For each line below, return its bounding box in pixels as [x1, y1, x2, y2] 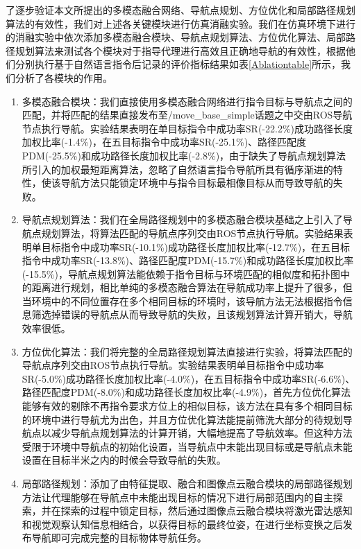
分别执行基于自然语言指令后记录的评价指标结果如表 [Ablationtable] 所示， [15, 57, 342, 71]
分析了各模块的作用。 [15, 70, 112, 85]
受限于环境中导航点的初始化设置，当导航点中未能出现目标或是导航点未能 [22, 439, 353, 453]
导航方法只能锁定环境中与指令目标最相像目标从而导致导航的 [60, 175, 333, 190]
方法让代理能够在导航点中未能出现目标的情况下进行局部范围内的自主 [22, 489, 333, 504]
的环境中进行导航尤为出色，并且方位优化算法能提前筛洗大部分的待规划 [22, 412, 343, 426]
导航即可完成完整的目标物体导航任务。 [31, 530, 207, 545]
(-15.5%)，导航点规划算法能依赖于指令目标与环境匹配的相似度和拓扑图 [22, 266, 340, 281]
